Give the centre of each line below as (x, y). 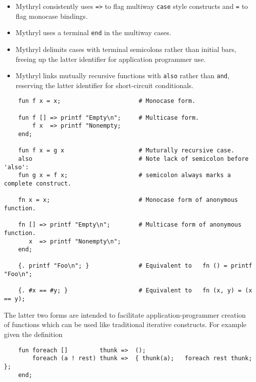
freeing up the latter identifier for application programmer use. (111, 59)
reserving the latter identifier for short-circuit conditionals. (104, 85)
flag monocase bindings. (52, 16)
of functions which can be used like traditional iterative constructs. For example (125, 324)
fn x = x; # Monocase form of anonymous (128, 200)
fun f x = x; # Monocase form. (107, 101)
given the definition (33, 334)
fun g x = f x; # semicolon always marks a (125, 175)
